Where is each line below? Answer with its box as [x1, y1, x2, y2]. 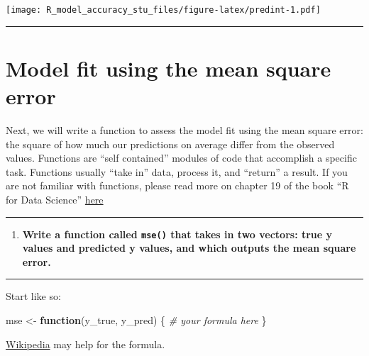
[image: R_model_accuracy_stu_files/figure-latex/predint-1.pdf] [6, 5, 321, 15]
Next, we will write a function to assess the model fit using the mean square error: [6, 122, 363, 137]
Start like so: [6, 289, 61, 304]
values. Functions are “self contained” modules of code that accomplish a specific [6, 150, 357, 165]
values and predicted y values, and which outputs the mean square [22, 240, 356, 255]
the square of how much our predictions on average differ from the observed [6, 136, 335, 151]
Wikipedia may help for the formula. [6, 336, 165, 351]
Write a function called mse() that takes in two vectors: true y [22, 226, 333, 241]
